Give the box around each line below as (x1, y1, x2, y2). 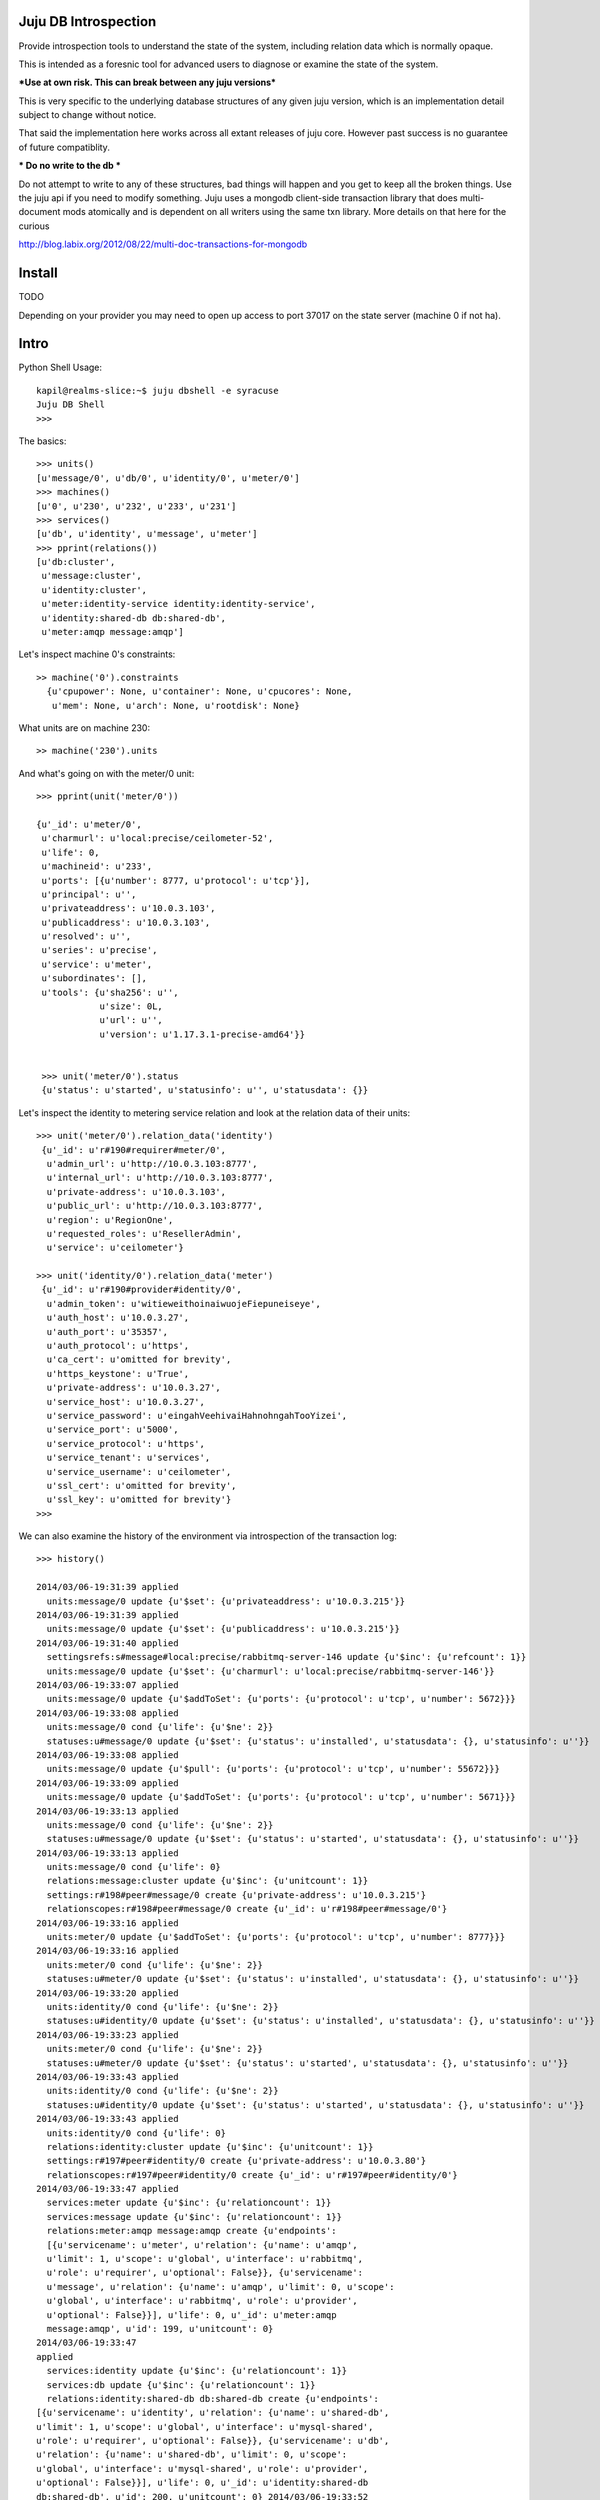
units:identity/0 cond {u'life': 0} (46, 2127, 227, 2139)
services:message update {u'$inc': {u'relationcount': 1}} (46, 2211, 342, 2222)
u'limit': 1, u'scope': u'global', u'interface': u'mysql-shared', (36, 2421, 374, 2432)
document (18, 206, 61, 218)
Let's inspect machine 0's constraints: (18, 648, 176, 660)
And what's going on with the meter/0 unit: (18, 767, 195, 779)
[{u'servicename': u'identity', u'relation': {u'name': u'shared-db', (36, 2407, 390, 2419)
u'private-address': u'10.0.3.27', (46, 1382, 222, 1394)
